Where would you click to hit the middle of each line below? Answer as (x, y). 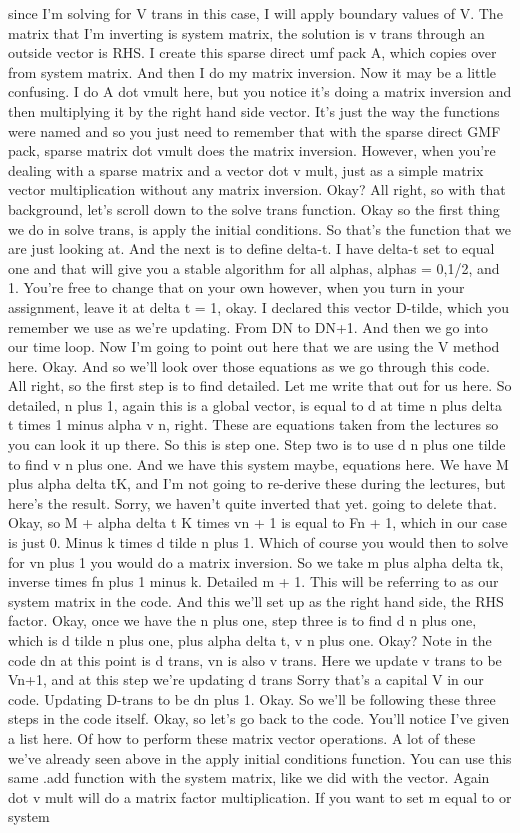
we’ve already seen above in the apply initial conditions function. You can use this (260, 757)
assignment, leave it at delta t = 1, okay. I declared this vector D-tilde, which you (258, 306)
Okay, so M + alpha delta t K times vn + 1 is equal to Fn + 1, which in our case (258, 522)
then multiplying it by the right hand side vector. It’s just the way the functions (254, 110)
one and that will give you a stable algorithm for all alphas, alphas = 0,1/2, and (254, 267)
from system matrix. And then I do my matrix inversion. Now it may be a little (252, 71)
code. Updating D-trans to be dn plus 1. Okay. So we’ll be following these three (252, 698)
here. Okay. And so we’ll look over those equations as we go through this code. (249, 365)
